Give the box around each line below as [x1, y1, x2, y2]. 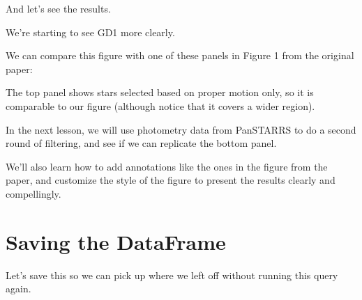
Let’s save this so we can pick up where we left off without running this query [6, 267, 338, 282]
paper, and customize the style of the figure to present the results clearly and [6, 173, 335, 187]
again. [6, 281, 31, 296]
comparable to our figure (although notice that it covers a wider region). [6, 98, 315, 113]
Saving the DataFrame [6, 227, 226, 255]
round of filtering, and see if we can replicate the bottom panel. [6, 136, 277, 150]
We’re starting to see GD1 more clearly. [6, 24, 175, 39]
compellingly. [6, 186, 61, 200]
